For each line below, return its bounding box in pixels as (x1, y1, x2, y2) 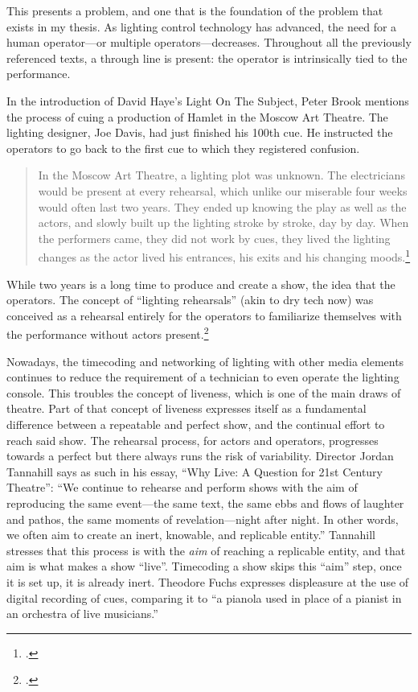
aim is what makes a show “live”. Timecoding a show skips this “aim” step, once (6, 558, 402, 575)
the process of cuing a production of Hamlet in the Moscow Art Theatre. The (6, 108, 388, 125)
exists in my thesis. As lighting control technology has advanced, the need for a (6, 18, 397, 35)
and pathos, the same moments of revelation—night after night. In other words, (6, 510, 399, 527)
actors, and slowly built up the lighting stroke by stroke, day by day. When (38, 214, 409, 231)
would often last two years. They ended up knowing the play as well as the (38, 198, 407, 215)
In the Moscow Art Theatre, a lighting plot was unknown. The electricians (38, 167, 405, 183)
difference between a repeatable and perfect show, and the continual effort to (6, 415, 385, 432)
